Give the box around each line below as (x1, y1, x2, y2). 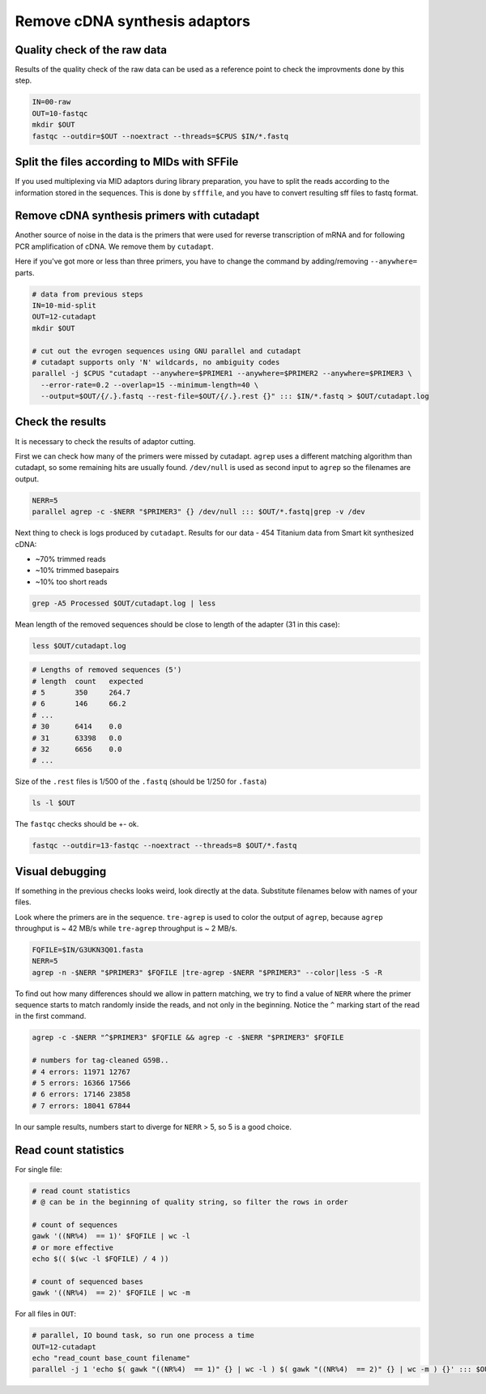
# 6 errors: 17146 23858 (32, 1090, 131, 1099)
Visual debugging (15, 864, 107, 879)
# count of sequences (32, 1220, 118, 1229)
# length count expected (32, 677, 143, 686)
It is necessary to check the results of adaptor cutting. (15, 436, 196, 446)
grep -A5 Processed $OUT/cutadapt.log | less (32, 598, 216, 608)
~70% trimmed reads (35, 554, 106, 563)
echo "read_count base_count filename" (32, 1353, 190, 1362)
